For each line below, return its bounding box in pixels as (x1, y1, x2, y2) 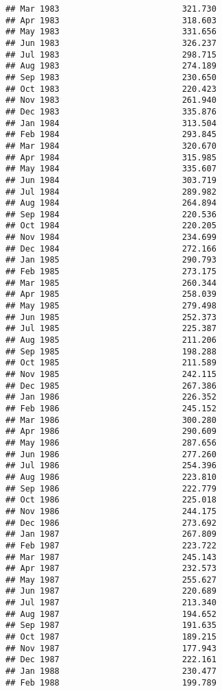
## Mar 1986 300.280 (5, 415, 217, 425)
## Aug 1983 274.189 (5, 61, 217, 71)
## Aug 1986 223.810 (5, 472, 217, 482)
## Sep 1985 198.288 (5, 346, 217, 356)
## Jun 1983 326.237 (5, 38, 217, 48)
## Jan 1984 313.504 (5, 118, 217, 128)
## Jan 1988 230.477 (5, 666, 217, 677)
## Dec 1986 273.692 (5, 518, 217, 528)
